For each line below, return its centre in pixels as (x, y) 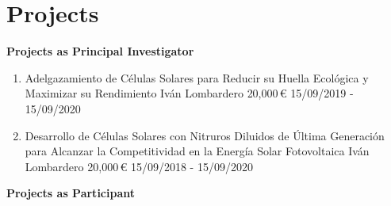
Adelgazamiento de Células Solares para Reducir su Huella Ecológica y (197, 77)
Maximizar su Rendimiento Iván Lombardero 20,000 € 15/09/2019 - (189, 93)
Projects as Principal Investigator (100, 51)
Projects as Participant (71, 193)
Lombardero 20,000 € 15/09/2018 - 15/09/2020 (139, 166)
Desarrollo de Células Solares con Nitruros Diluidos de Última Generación (205, 135)
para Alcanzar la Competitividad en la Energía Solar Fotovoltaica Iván (197, 151)
